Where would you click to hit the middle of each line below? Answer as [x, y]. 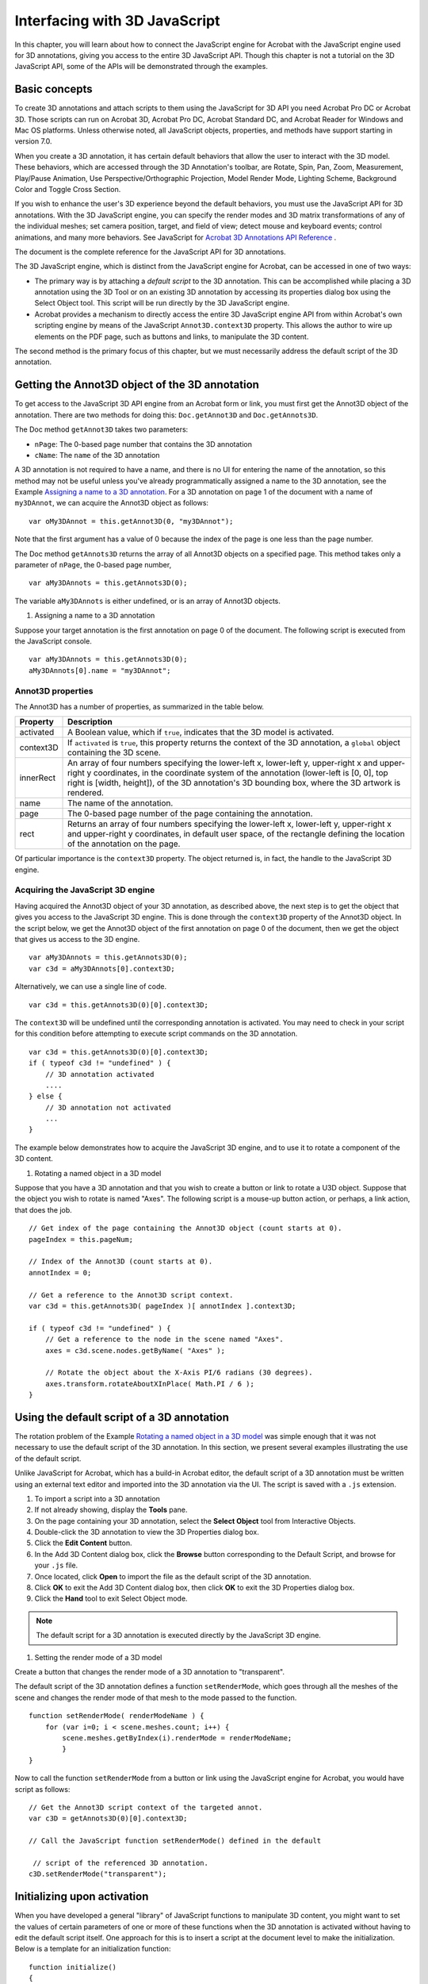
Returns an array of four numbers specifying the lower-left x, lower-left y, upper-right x [230, 824]
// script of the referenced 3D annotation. [121, 1863]
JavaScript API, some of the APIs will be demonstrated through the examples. [141, 67]
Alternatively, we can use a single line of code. [90, 986]
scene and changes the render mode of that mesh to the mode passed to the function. [156, 1698]
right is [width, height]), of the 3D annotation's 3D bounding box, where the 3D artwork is [234, 783]
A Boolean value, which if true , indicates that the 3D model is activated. [201, 732]
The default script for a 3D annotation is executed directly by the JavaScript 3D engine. [178, 1636]
